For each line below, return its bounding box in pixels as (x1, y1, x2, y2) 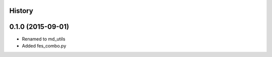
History (9, 6, 34, 15)
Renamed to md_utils (22, 35, 65, 42)
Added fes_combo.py (22, 42, 66, 48)
